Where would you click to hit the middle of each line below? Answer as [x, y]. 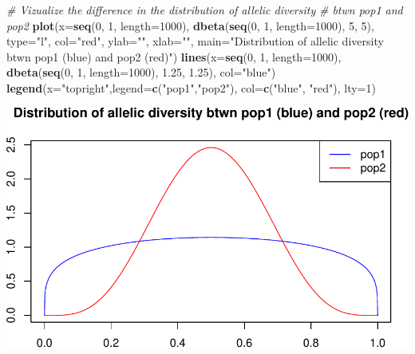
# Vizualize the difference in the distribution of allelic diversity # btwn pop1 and [205, 10]
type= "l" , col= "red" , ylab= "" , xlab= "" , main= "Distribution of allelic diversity [195, 41]
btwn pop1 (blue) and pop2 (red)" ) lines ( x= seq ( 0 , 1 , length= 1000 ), [174, 56]
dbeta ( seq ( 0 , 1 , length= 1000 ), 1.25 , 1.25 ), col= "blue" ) [141, 72]
